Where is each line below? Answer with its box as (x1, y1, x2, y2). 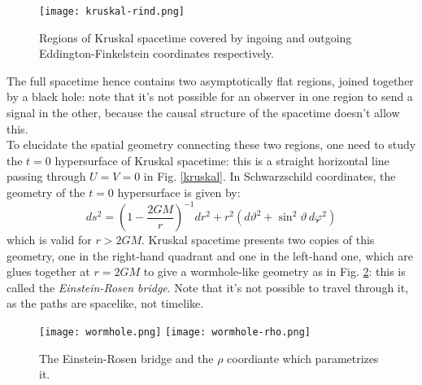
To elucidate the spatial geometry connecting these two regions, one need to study (7, 136, 416, 153)
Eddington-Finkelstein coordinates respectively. (39, 45, 274, 62)
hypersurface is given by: (117, 184, 241, 200)
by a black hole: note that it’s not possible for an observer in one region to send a (7, 88, 413, 105)
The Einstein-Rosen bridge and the (39, 349, 214, 366)
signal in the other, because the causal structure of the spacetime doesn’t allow (7, 104, 400, 121)
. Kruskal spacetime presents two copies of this (141, 231, 375, 248)
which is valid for (7, 231, 92, 248)
